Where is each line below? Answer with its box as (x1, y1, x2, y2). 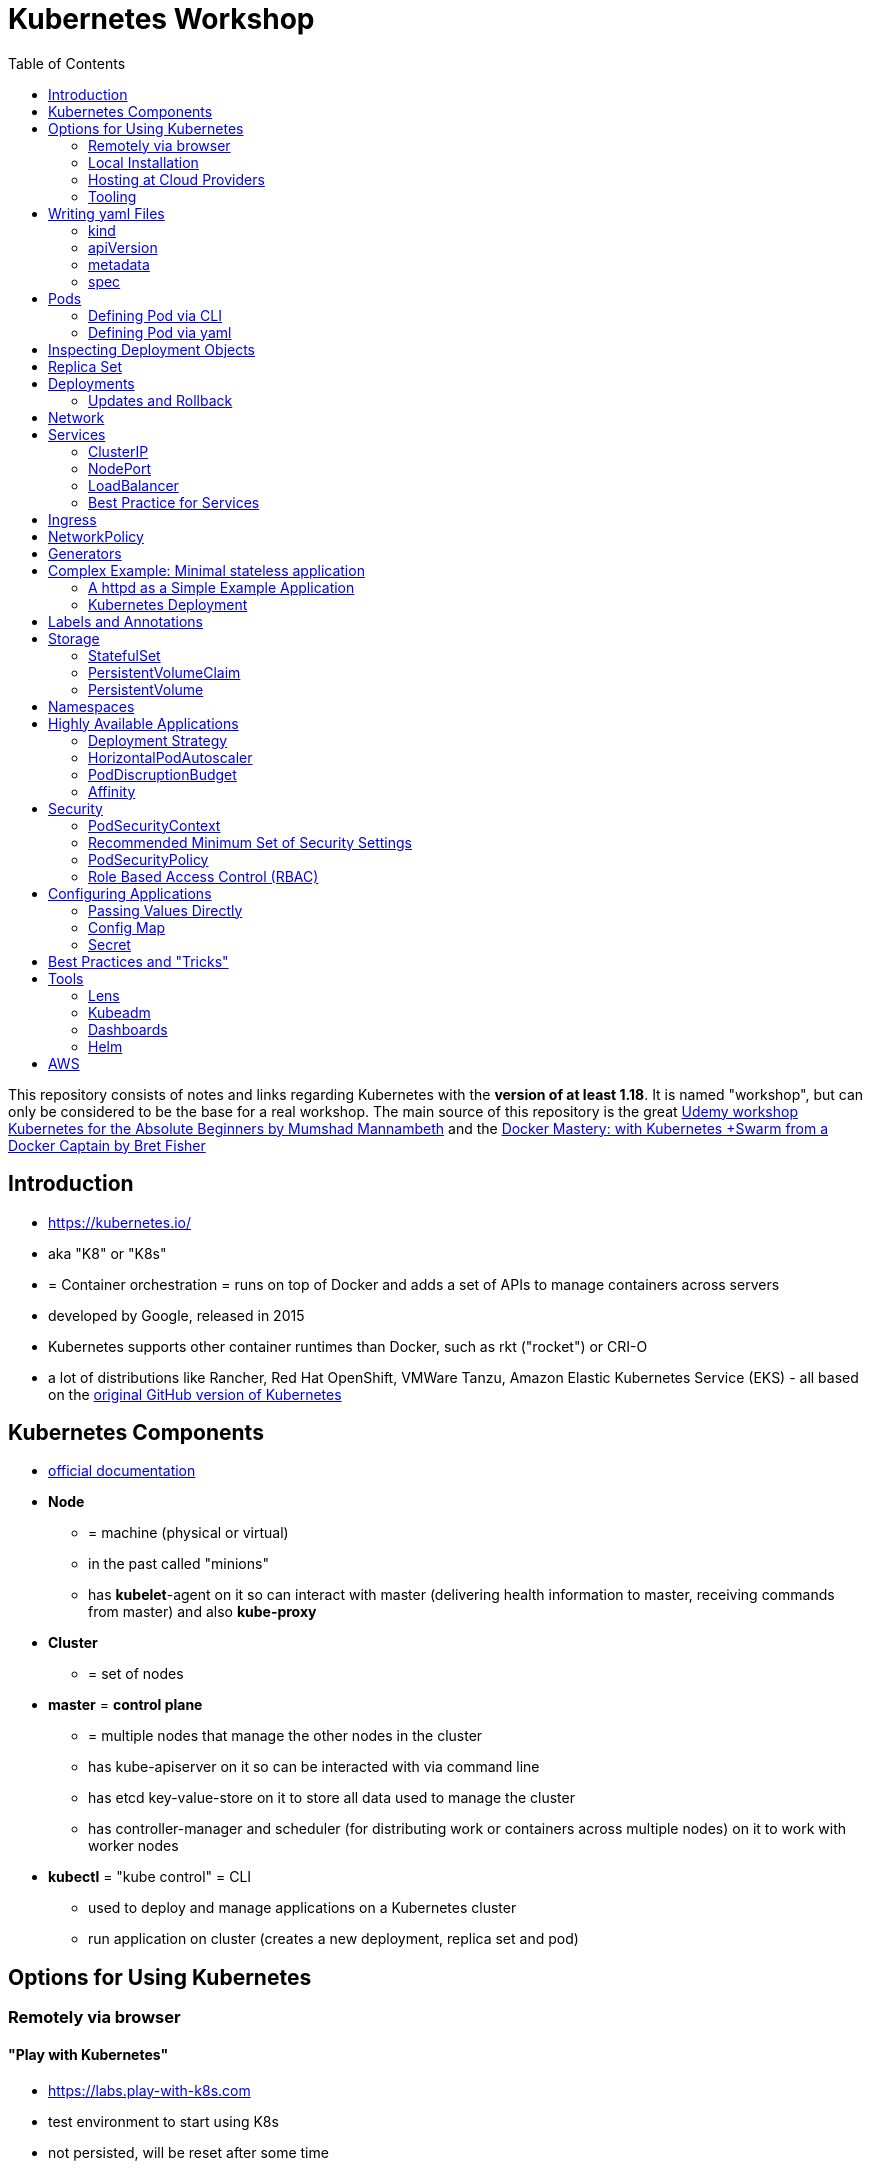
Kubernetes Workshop (8, 2, 315, 36)
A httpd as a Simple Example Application (88, 578, 355, 596)
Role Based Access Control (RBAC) (88, 867, 319, 885)
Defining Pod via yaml (88, 323, 232, 341)
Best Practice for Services (88, 493, 260, 511)
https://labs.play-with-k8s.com (48, 2081, 251, 2099)
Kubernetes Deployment (88, 595, 248, 613)
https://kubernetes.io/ (48, 1213, 192, 1231)
